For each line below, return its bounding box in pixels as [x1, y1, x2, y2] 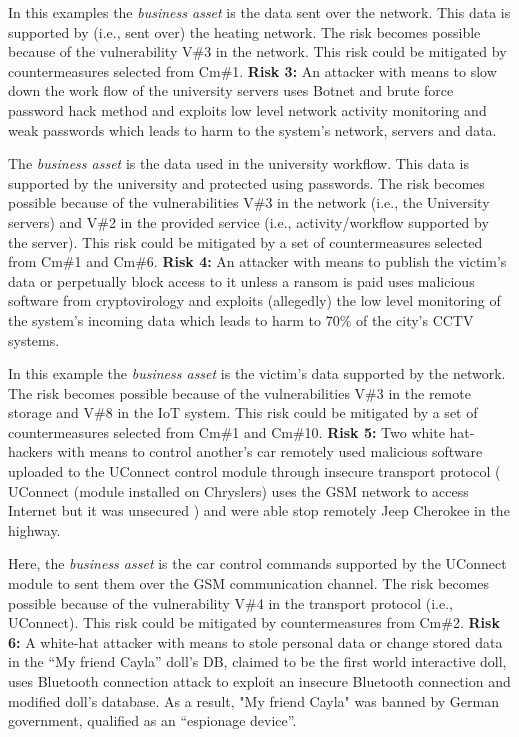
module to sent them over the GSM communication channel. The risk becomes [8, 573, 490, 594]
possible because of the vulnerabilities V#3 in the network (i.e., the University [8, 192, 490, 213]
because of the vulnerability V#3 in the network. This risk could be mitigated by [8, 41, 507, 62]
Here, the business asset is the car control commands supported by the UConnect [8, 553, 507, 574]
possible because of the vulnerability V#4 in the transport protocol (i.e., [8, 592, 454, 613]
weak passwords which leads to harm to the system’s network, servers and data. [8, 119, 497, 140]
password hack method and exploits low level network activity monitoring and [8, 99, 487, 120]
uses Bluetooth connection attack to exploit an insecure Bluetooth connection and [8, 671, 511, 691]
